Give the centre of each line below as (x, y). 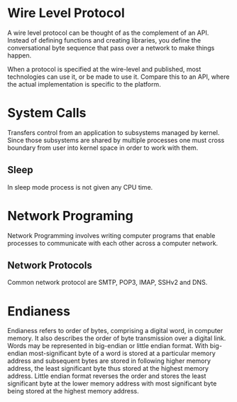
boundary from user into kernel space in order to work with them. (103, 148)
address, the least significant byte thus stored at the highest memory (108, 369)
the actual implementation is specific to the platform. (84, 84)
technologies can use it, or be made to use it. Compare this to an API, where (118, 77)
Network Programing (70, 216)
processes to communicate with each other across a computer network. (113, 243)
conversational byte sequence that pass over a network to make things (111, 48)
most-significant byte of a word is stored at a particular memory (122, 354)
